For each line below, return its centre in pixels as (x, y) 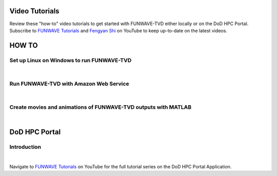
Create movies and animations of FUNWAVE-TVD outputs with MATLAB (101, 107)
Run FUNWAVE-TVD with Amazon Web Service (69, 84)
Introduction (25, 147)
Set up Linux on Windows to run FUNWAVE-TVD (71, 60)
